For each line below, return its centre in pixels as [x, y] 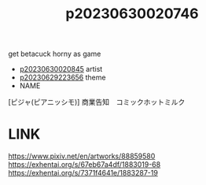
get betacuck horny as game [55, 54]
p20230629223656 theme [63, 78]
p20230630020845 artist [61, 69]
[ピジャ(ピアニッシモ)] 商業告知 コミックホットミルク [97, 102]
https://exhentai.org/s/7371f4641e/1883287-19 [83, 173]
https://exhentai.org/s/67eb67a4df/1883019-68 [85, 165]
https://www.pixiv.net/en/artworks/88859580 [82, 156]
